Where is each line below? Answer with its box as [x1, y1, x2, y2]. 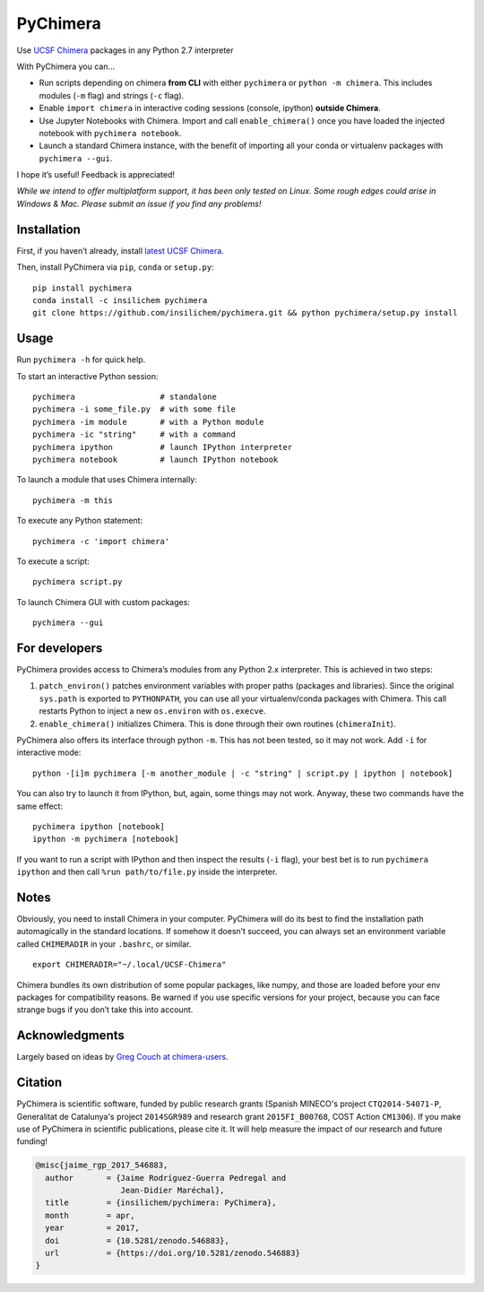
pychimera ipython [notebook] [32, 821, 166, 831]
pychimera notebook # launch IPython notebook [32, 454, 279, 464]
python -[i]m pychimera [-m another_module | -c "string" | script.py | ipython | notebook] [32, 767, 454, 778]
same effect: [16, 801, 63, 811]
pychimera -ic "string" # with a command [32, 429, 237, 439]
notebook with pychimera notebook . [39, 127, 182, 138]
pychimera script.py [32, 577, 123, 587]
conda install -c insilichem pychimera [32, 295, 208, 305]
